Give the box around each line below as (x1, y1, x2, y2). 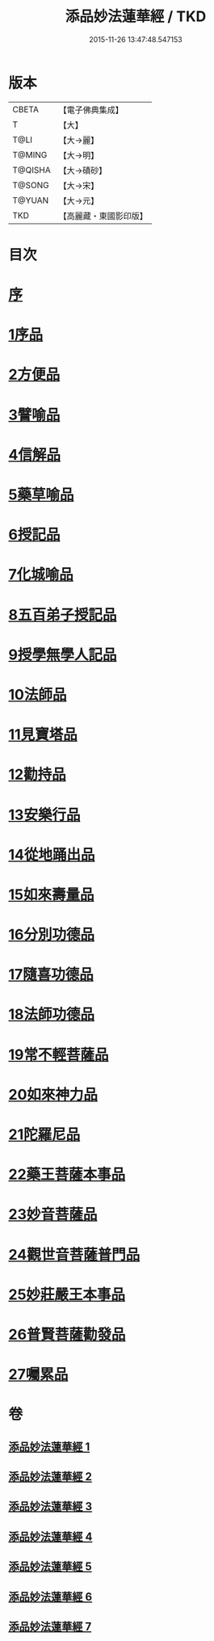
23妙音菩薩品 (8, 1206, 98, 1224)
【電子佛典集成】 (58, 104, 124, 116)
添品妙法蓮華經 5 (8, 1560, 93, 1574)
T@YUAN (12, 195, 49, 206)
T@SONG (12, 179, 50, 191)
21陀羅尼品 (8, 1126, 81, 1143)
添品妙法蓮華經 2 (8, 1470, 93, 1483)
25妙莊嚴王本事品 (8, 1285, 126, 1303)
